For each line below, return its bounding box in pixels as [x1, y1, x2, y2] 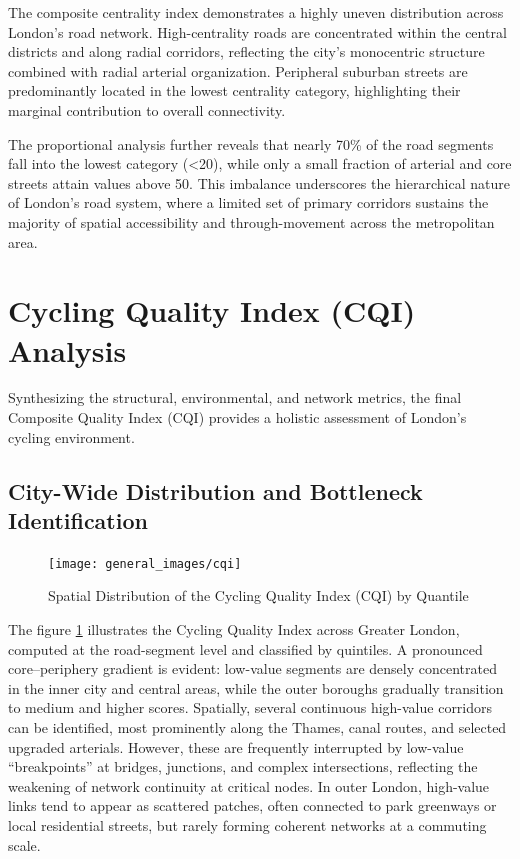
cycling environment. [8, 426, 135, 447]
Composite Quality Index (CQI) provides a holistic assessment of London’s [8, 407, 467, 428]
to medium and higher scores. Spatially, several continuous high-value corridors [8, 697, 493, 718]
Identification [8, 505, 148, 535]
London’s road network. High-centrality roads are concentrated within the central [8, 21, 507, 42]
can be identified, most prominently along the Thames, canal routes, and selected [8, 717, 507, 738]
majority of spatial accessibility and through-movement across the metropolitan [8, 211, 495, 232]
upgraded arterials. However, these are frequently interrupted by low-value [8, 736, 464, 757]
